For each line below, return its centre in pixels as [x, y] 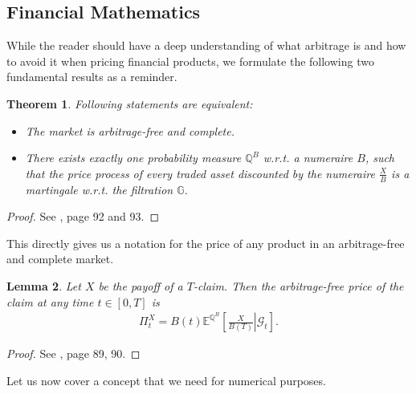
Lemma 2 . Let [44, 285]
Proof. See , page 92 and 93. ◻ [83, 216]
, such [380, 158]
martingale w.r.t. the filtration [99, 189]
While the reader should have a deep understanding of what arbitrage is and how [206, 45]
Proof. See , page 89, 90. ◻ [73, 353]
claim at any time [50, 301]
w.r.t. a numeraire [308, 158]
